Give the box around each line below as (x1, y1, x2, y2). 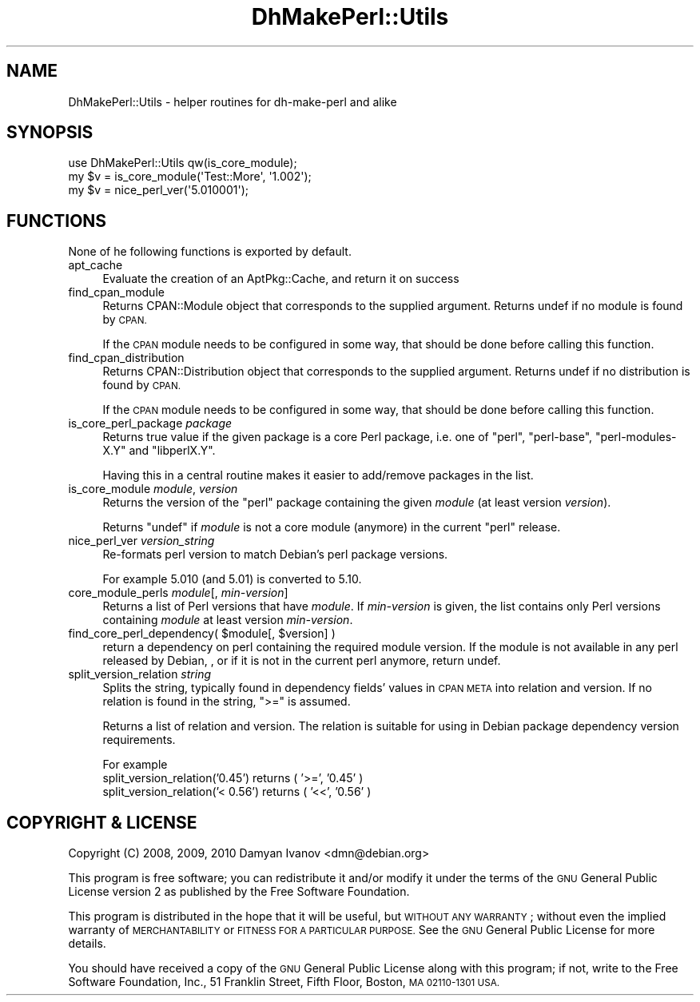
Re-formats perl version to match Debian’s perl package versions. (102, 547, 448, 562)
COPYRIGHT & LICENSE (6, 812, 197, 833)
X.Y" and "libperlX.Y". (102, 443, 216, 458)
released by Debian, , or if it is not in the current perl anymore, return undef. (102, 654, 501, 668)
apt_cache (68, 258, 123, 272)
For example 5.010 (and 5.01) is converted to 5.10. (102, 572, 362, 586)
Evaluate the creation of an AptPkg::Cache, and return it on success (102, 272, 459, 286)
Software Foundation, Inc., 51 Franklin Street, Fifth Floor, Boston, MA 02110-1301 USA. (68, 975, 500, 989)
